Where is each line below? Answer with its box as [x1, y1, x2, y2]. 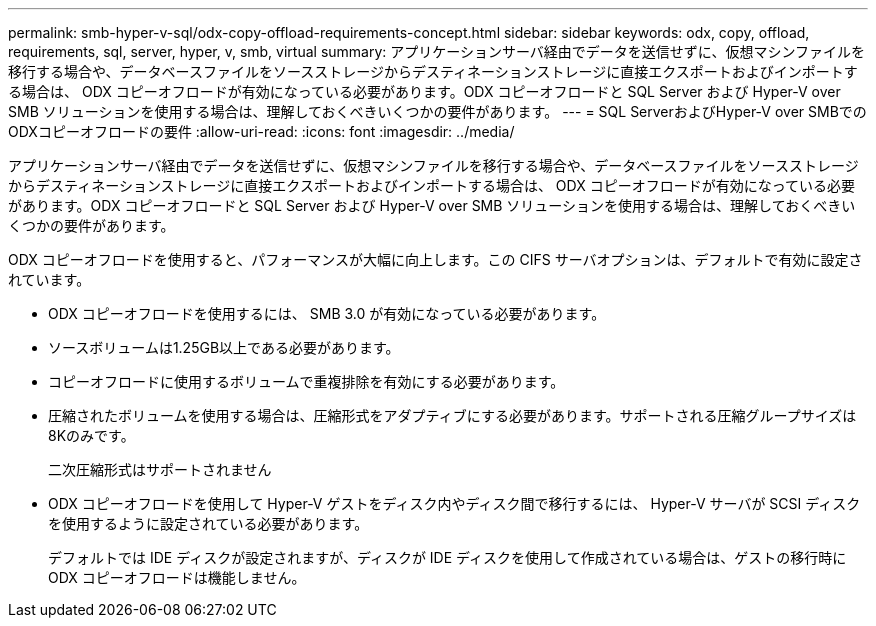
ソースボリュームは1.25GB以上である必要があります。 [48, 339, 400, 356]
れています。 [8, 271, 91, 288]
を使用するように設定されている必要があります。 [48, 515, 369, 532]
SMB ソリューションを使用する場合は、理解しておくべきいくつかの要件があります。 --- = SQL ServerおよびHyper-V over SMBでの [8, 103, 867, 120]
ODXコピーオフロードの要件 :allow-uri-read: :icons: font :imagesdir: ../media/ [8, 123, 515, 140]
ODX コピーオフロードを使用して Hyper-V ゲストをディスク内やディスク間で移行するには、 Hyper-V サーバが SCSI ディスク [48, 495, 861, 512]
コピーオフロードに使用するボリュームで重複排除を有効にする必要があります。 [48, 373, 565, 390]
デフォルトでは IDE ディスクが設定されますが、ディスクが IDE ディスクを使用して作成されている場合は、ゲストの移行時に [48, 549, 847, 566]
